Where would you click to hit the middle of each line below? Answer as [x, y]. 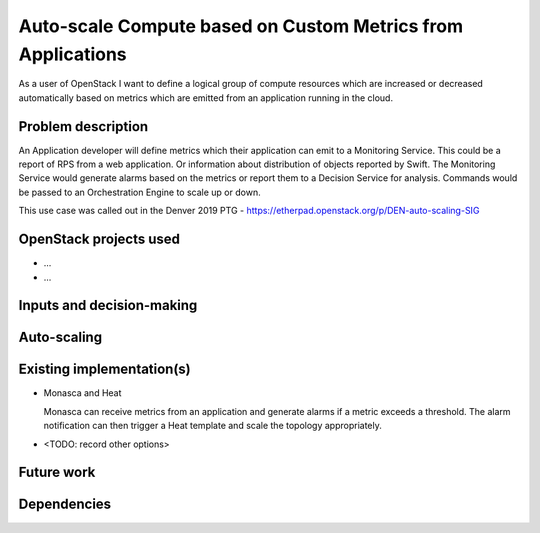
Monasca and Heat [82, 393]
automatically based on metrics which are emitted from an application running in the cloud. [206, 97]
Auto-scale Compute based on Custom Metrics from [241, 26]
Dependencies [65, 504]
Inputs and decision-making [108, 305]
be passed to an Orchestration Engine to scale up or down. [139, 192]
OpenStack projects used [99, 239]
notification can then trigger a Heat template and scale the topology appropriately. [212, 426]
